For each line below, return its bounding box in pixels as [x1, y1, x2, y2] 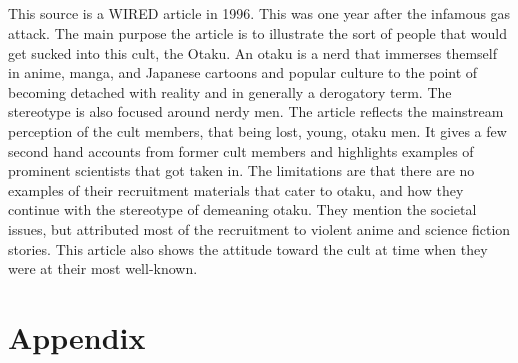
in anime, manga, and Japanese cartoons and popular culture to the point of [8, 62, 478, 83]
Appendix [8, 316, 146, 357]
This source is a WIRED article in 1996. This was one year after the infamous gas [8, 3, 511, 24]
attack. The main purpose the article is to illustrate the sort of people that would [8, 22, 508, 43]
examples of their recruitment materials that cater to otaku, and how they [8, 179, 464, 200]
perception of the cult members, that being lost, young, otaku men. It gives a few [8, 120, 507, 141]
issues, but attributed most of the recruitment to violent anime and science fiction [8, 218, 511, 239]
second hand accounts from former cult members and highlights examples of [8, 140, 474, 161]
